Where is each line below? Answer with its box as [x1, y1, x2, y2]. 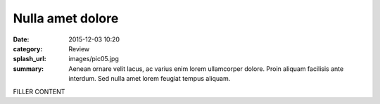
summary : [13, 64, 44, 73]
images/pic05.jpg [68, 55, 120, 63]
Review [68, 44, 90, 53]
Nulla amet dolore [13, 11, 119, 26]
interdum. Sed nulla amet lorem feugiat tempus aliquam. [68, 74, 231, 83]
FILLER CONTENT [13, 87, 65, 96]
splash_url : [13, 55, 46, 63]
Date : [13, 35, 30, 44]
